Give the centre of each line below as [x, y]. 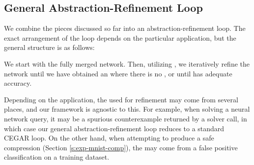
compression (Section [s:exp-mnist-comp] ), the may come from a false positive [121, 147]
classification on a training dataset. [57, 157]
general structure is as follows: [49, 47]
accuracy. [18, 83]
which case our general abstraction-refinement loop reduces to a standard [114, 128]
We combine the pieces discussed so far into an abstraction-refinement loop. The [125, 28]
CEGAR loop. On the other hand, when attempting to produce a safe [109, 138]
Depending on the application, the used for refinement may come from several [121, 99]
